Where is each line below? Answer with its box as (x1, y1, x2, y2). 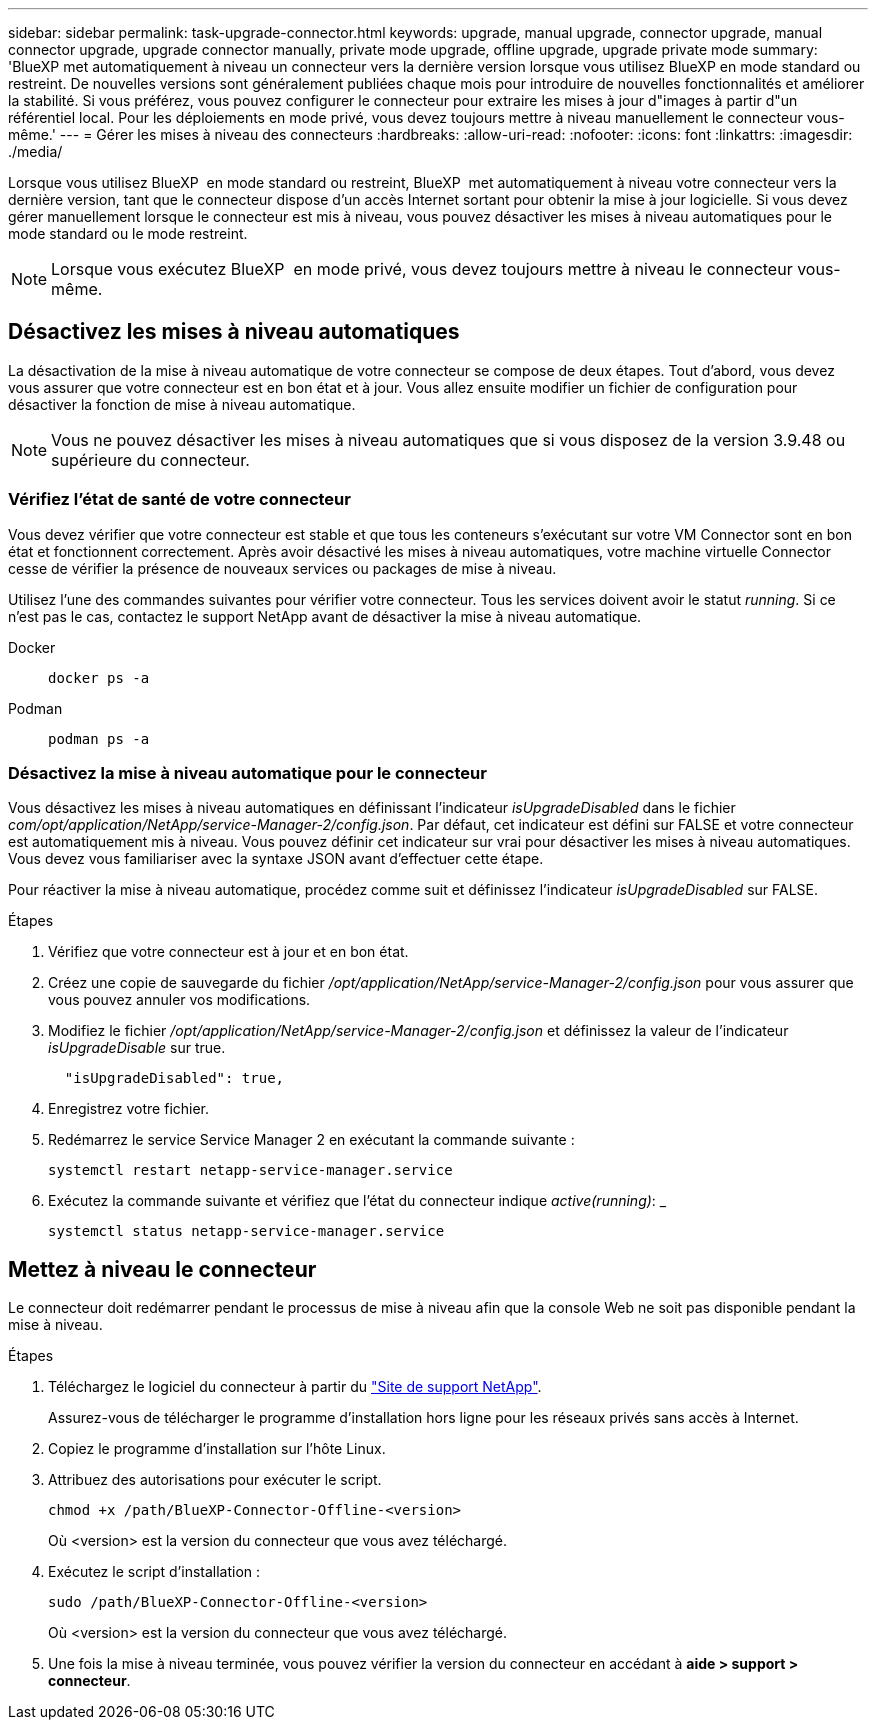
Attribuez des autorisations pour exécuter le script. (48, 1471, 382, 1489)
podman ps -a (48, 730, 150, 747)
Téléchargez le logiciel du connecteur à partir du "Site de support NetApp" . (48, 1378, 542, 1396)
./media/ (8, 143, 63, 160)
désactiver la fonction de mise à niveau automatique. (8, 395, 356, 413)
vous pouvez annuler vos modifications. (48, 991, 311, 1009)
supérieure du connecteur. (51, 449, 250, 470)
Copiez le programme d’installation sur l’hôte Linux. (48, 1440, 386, 1458)
